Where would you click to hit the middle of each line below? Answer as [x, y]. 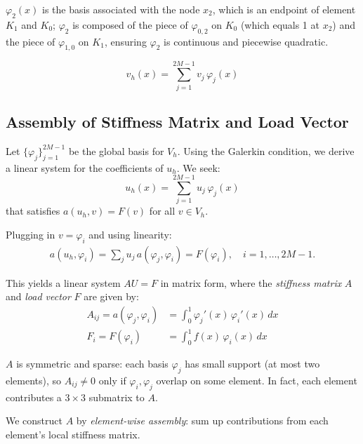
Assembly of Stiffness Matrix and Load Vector [177, 121]
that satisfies [33, 211]
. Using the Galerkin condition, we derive [266, 150]
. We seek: [198, 167]
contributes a [34, 397]
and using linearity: [130, 234]
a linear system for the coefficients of [85, 167]
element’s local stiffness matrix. [73, 434]
